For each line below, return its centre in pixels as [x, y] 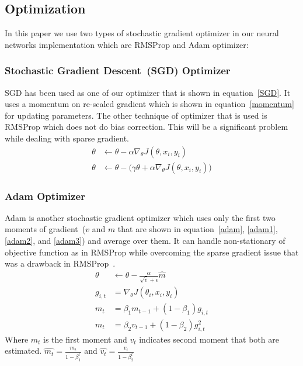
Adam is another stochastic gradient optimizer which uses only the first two [140, 217]
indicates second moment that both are [209, 339]
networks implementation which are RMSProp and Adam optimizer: [127, 44]
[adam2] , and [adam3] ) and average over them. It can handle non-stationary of [145, 241]
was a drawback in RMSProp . [60, 263]
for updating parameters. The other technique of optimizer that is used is [136, 115]
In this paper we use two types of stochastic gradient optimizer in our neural [142, 33]
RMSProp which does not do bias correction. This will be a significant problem [147, 127]
